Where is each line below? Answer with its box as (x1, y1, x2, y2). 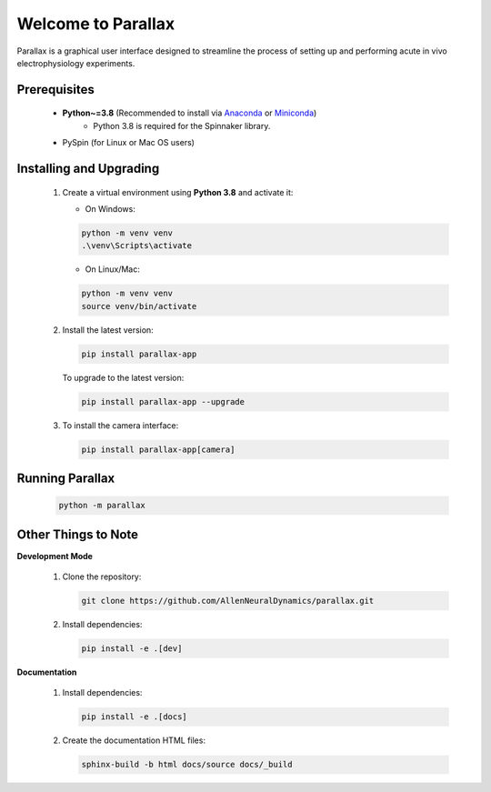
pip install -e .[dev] (81, 644, 183, 654)
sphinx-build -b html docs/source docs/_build (81, 759, 293, 770)
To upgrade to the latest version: (62, 372, 185, 383)
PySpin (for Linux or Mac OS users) (62, 137, 195, 148)
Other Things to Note (16, 526, 139, 542)
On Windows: (85, 203, 135, 214)
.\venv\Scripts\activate (81, 241, 193, 251)
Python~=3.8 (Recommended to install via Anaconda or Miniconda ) (62, 107, 317, 118)
